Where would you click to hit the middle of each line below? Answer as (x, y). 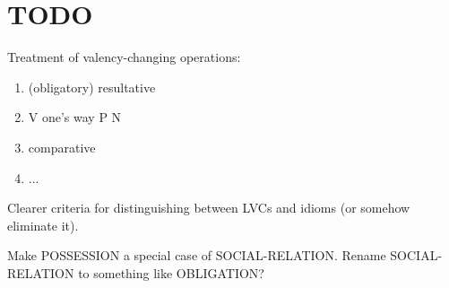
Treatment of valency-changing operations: (124, 57)
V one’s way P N (75, 117)
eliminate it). (43, 225)
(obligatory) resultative (92, 87)
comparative (62, 147)
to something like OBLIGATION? (171, 272)
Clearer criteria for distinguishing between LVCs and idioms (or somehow (209, 208)
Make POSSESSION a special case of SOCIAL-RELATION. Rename (197, 255)
